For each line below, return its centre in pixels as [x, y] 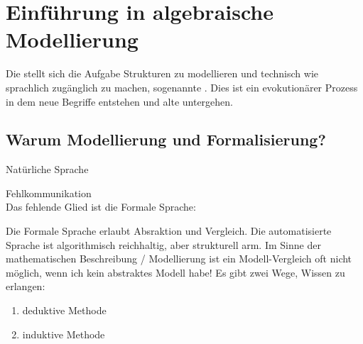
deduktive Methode [64, 310]
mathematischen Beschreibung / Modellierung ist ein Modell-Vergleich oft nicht [179, 259]
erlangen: [26, 286]
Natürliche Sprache [47, 169]
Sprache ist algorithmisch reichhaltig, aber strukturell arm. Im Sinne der [163, 244]
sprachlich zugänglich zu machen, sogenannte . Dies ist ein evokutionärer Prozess [182, 87]
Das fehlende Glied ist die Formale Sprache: [101, 207]
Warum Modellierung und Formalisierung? [166, 139]
